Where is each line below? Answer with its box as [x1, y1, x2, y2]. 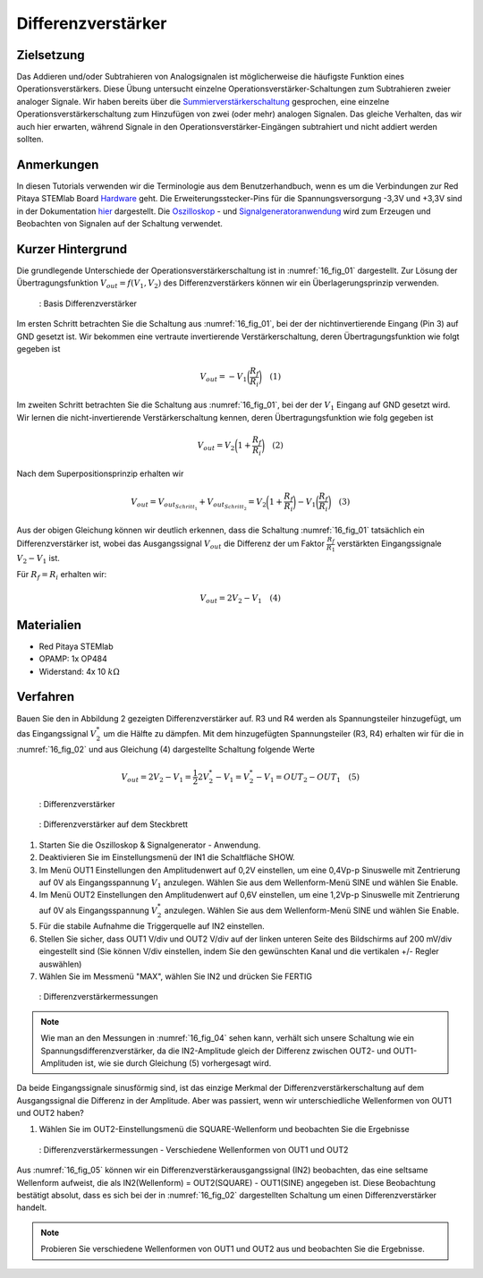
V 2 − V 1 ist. [16, 552, 60, 566]
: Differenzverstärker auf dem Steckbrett [38, 819, 188, 830]
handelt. [16, 1202, 47, 1213]
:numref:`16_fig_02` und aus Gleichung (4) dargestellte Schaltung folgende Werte [16, 744, 315, 755]
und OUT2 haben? [16, 1108, 84, 1119]
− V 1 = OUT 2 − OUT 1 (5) [255, 771, 360, 784]
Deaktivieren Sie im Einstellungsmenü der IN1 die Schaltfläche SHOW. [38, 852, 295, 863]
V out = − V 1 [199, 371, 248, 384]
